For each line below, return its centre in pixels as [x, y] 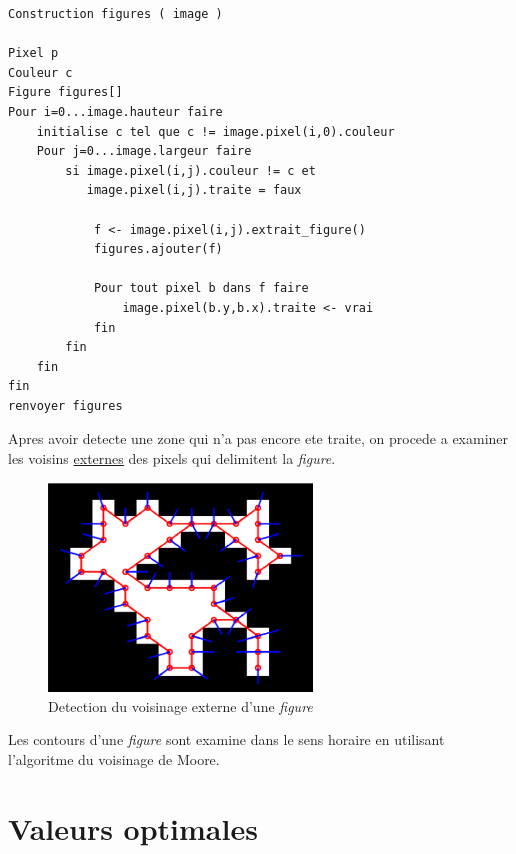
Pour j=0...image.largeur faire [144, 151]
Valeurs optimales [133, 827]
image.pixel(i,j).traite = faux [194, 190]
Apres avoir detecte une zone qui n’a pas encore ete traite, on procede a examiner [258, 438]
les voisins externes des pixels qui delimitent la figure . [172, 458]
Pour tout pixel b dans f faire [201, 288]
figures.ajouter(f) [158, 249]
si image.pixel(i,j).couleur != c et [190, 170]
